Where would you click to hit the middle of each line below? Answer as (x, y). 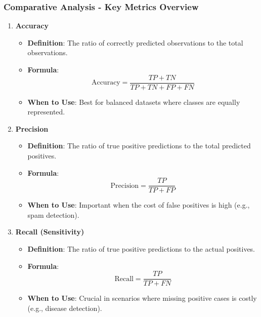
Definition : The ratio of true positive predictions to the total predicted (139, 146)
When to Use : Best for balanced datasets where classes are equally (134, 102)
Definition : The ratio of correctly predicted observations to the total (135, 42)
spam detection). (53, 214)
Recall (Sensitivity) (50, 232)
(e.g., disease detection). (65, 308)
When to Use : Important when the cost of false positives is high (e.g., (139, 205)
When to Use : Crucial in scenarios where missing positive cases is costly (142, 298)
